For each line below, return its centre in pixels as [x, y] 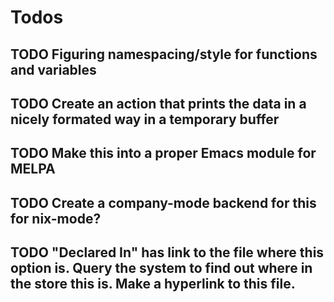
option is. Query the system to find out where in [161, 268]
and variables [53, 69]
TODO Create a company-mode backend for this [163, 202]
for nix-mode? [56, 218]
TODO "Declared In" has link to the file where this [167, 252]
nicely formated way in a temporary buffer [145, 119]
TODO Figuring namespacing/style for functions [164, 54]
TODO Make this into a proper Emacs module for [163, 153]
